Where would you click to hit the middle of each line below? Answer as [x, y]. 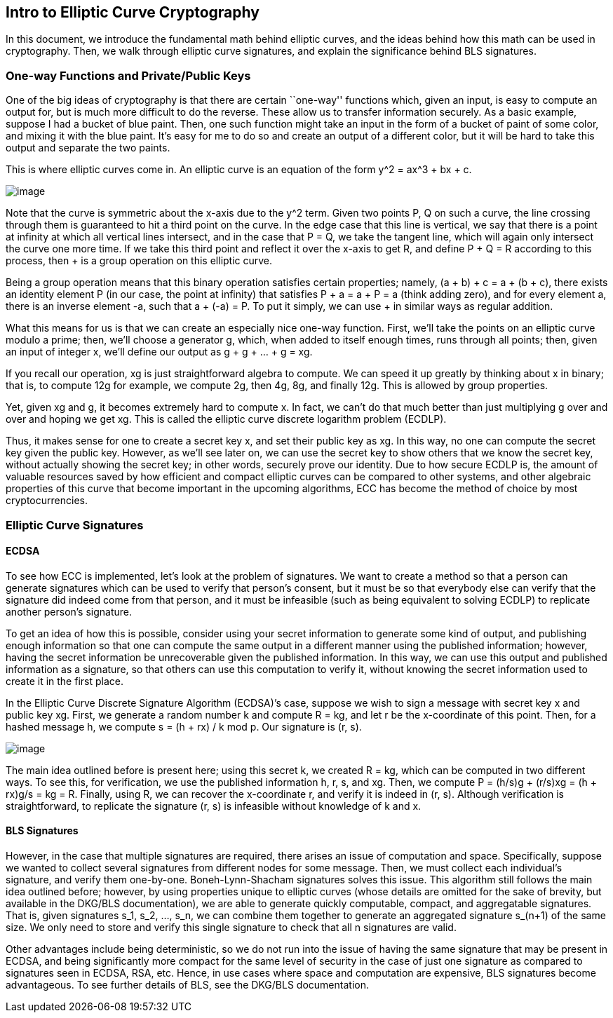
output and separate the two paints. [88, 148]
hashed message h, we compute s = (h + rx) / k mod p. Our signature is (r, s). [184, 726]
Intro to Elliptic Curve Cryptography [133, 12]
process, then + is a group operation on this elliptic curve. [139, 261]
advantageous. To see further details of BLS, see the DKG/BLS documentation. [187, 984]
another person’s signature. [69, 611]
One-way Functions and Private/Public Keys [128, 75]
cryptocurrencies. [47, 501]
